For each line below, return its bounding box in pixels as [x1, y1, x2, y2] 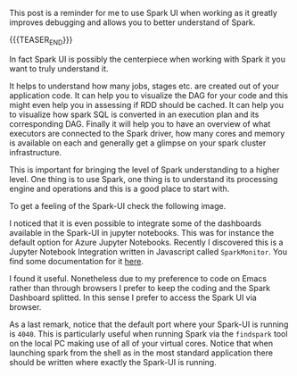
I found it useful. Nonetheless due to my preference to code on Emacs [9, 272, 268, 284]
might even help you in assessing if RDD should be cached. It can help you [9, 99, 284, 110]
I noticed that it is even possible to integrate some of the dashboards [9, 218, 261, 229]
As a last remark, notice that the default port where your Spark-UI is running [9, 319, 289, 330]
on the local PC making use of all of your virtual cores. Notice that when [9, 338, 274, 348]
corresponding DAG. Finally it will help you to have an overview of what [9, 118, 271, 129]
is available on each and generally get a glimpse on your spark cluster [9, 138, 267, 148]
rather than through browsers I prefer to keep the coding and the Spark [9, 282, 271, 293]
